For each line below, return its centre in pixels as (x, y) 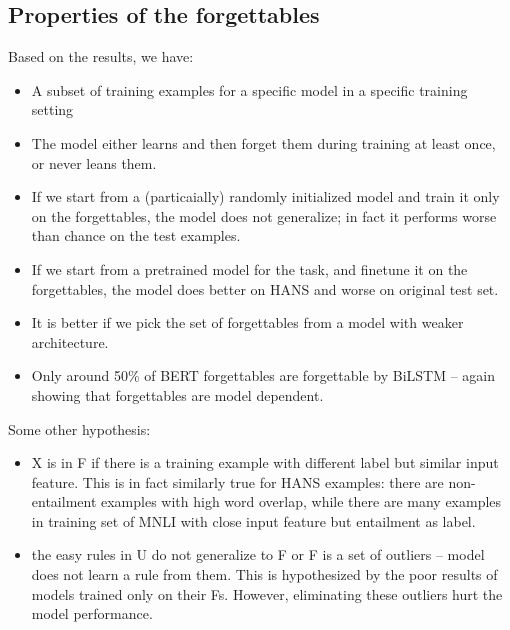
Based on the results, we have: (101, 56)
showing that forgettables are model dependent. (177, 394)
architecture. (70, 341)
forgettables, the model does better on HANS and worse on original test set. (265, 288)
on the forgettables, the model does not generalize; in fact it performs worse (264, 215)
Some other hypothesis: (79, 428)
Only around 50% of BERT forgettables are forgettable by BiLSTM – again (263, 375)
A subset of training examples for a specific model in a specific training (249, 89)
